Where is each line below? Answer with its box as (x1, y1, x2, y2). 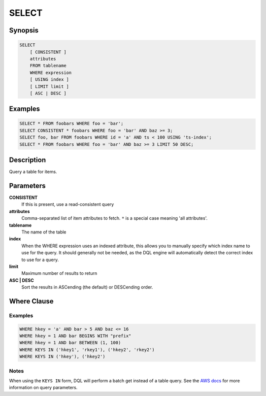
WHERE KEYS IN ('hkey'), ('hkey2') (19, 354, 105, 360)
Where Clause (9, 297, 54, 305)
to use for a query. (21, 257, 59, 263)
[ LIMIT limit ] (30, 84, 69, 89)
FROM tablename (30, 63, 66, 68)
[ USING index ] (30, 77, 69, 82)
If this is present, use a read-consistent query (21, 201, 114, 207)
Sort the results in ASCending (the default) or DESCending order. (21, 284, 153, 290)
